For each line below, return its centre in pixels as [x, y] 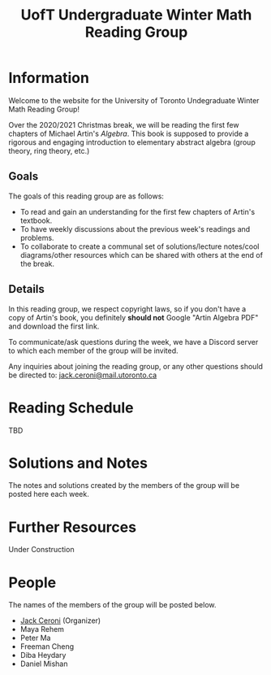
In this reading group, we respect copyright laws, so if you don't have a [127, 309]
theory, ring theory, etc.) [49, 150]
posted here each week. [49, 494]
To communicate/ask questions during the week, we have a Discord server [133, 342]
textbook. [36, 220]
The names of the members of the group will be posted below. [112, 605]
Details [26, 289]
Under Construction [41, 550]
